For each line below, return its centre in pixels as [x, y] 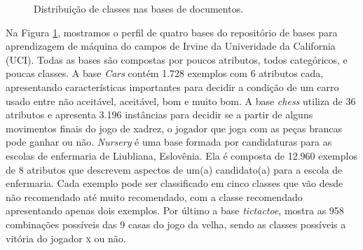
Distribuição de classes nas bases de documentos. [139, 8]
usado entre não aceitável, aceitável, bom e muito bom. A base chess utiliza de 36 [181, 100]
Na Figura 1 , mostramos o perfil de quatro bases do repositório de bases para [172, 32]
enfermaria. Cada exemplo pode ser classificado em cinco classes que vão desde [174, 183]
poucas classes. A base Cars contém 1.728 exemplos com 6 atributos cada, [165, 73]
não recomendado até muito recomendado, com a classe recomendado [154, 196]
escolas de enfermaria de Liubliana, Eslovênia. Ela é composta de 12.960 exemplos [181, 155]
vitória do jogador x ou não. [66, 238]
